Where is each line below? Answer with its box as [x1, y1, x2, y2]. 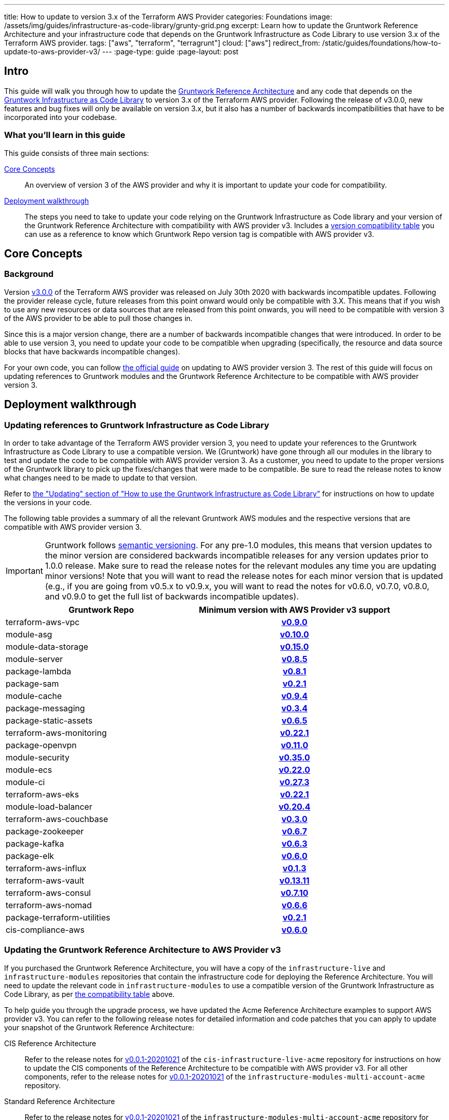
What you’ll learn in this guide [4, 130, 126, 141]
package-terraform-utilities [6, 912, 110, 923]
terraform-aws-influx [6, 863, 87, 874]
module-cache [6, 691, 62, 702]
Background [4, 269, 54, 279]
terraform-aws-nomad [6, 900, 92, 911]
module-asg [6, 629, 52, 640]
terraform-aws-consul [6, 888, 91, 898]
